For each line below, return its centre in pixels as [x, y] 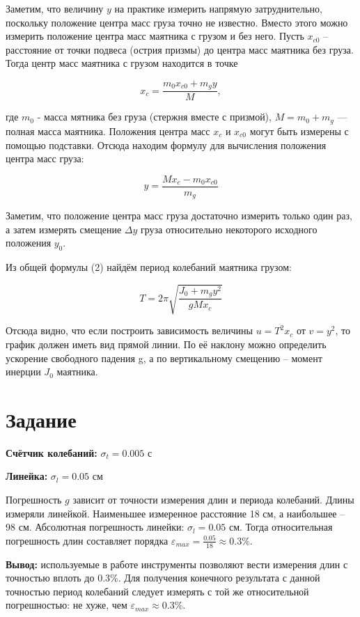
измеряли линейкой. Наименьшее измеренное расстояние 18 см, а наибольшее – [175, 513]
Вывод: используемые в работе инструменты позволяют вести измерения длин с [177, 564]
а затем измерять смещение [64, 229]
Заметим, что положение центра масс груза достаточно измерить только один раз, [179, 216]
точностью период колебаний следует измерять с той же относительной [157, 591]
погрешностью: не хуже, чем [66, 605]
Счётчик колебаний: [52, 452]
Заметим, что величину [55, 8]
